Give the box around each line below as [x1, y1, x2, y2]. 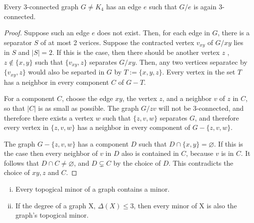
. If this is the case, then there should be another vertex [52, 47, 220, 57]
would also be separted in [28, 67, 105, 77]
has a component [78, 138, 129, 149]
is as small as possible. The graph [38, 102, 139, 113]
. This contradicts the [168, 157, 233, 168]
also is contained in [121, 148, 179, 158]
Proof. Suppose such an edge [4, 27, 90, 38]
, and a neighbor [162, 93, 212, 103]
